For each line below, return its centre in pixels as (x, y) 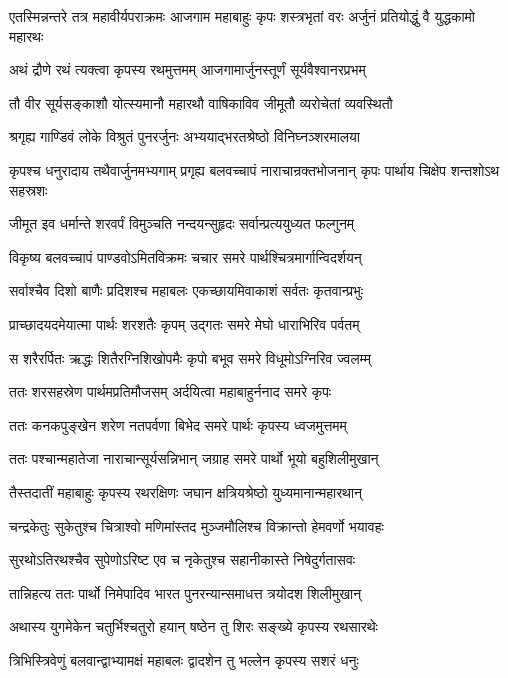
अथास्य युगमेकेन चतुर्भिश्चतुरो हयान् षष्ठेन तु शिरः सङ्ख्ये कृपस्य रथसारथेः (193, 626)
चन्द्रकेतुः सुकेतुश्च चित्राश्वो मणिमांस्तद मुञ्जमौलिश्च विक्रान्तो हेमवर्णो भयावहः (196, 525)
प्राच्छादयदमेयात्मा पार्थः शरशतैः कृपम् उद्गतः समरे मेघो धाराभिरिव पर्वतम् (184, 323)
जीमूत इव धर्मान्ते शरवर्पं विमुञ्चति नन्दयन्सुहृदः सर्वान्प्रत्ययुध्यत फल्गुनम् (182, 223)
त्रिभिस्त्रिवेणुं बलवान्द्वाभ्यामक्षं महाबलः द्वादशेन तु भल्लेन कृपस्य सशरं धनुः (184, 659)
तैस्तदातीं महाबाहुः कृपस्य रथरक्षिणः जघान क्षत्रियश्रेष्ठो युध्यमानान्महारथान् (186, 491)
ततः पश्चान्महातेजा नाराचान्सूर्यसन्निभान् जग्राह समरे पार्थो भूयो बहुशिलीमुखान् (194, 458)
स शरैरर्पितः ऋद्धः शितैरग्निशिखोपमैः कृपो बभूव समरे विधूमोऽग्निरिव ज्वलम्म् (190, 357)
